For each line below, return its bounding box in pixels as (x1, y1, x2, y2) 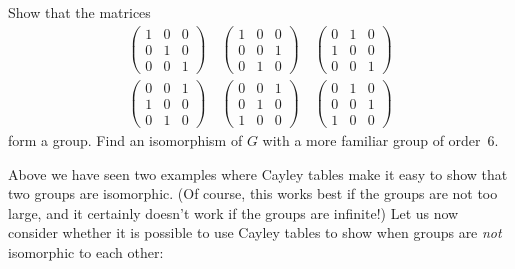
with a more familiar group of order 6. (262, 129, 499, 150)
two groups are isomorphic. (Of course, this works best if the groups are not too (8, 183, 498, 204)
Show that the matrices (8, 2, 151, 22)
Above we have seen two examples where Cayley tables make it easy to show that (8, 163, 508, 184)
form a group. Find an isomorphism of (8, 129, 243, 150)
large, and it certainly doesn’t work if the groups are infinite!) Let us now (8, 202, 459, 223)
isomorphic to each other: (8, 241, 164, 262)
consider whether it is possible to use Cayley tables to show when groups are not (8, 222, 502, 243)
